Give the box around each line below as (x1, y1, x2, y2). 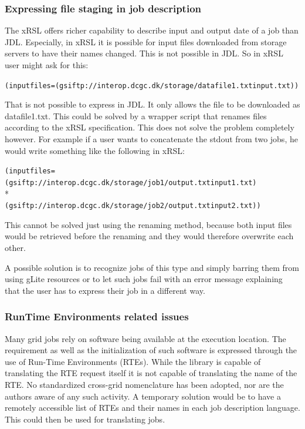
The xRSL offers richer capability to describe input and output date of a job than (5, 24, 299, 36)
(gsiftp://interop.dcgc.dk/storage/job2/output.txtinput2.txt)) (5, 202, 261, 210)
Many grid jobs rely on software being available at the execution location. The (5, 332, 286, 344)
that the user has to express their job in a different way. (5, 284, 205, 296)
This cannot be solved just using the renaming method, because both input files (5, 218, 292, 230)
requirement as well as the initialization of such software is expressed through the (5, 344, 297, 356)
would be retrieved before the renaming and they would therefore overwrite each (5, 230, 294, 242)
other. (5, 242, 26, 254)
